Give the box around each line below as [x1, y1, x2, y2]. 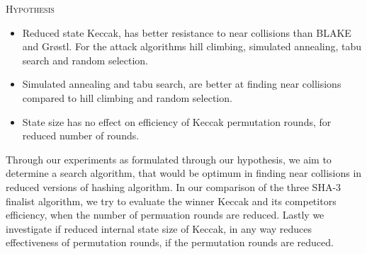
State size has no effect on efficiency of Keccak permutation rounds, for [22, 114, 332, 129]
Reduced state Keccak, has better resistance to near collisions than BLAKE [22, 25, 351, 40]
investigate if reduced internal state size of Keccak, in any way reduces [6, 221, 312, 236]
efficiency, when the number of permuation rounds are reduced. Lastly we [6, 207, 324, 222]
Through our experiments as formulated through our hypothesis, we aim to [6, 151, 332, 166]
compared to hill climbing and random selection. [22, 90, 232, 105]
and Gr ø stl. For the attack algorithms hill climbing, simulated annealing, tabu [22, 39, 362, 54]
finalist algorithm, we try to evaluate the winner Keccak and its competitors [6, 193, 337, 208]
